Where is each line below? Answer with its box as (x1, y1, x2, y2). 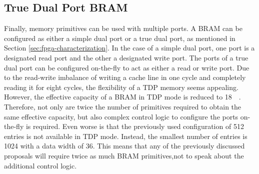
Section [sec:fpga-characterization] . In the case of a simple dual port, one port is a (4, 42, 255, 53)
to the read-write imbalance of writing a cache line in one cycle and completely (4, 72, 246, 82)
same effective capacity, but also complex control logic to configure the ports (4, 111, 238, 121)
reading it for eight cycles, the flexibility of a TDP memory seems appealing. (4, 81, 238, 92)
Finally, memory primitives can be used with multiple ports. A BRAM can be (4, 23, 242, 33)
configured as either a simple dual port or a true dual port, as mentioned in (4, 32, 235, 43)
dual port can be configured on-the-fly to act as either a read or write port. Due (4, 62, 249, 72)
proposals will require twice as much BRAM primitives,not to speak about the (4, 150, 244, 160)
